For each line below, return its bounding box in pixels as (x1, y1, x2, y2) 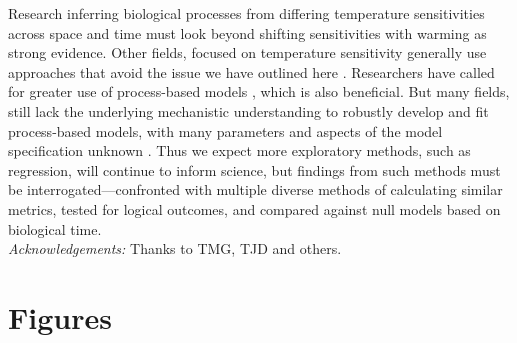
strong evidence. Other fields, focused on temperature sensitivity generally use (8, 42, 487, 63)
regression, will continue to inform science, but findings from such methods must (8, 159, 501, 180)
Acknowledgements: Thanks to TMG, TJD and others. (8, 238, 342, 259)
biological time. (8, 218, 102, 239)
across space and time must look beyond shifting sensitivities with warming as (8, 22, 487, 43)
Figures (8, 296, 112, 337)
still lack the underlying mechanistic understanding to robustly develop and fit (8, 100, 489, 121)
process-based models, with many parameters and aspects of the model (8, 120, 443, 141)
